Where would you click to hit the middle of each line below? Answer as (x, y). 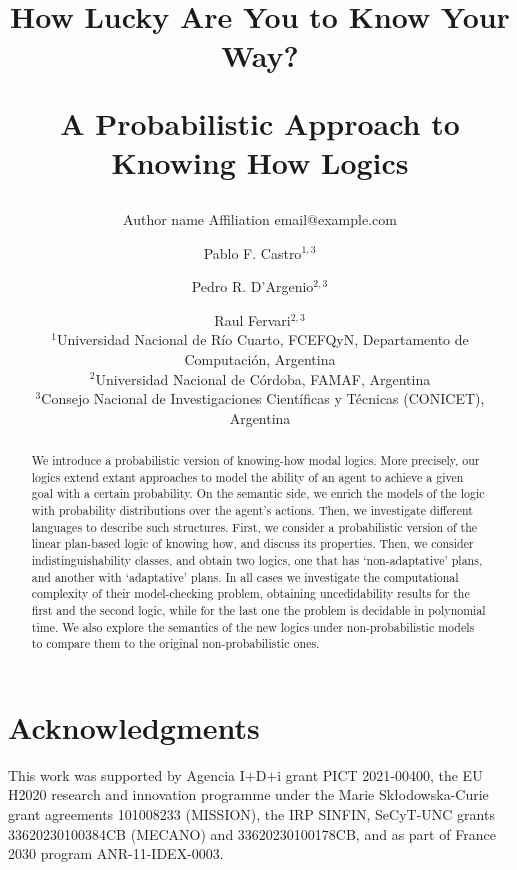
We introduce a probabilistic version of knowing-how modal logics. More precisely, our (255, 460)
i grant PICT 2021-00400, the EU (380, 774)
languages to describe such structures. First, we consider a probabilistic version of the (254, 526)
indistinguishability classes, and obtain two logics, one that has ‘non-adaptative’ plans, (257, 560)
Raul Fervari (252, 319)
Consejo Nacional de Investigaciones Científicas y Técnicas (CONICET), (263, 398)
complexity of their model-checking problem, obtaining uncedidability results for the (250, 593)
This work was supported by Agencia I (126, 774)
